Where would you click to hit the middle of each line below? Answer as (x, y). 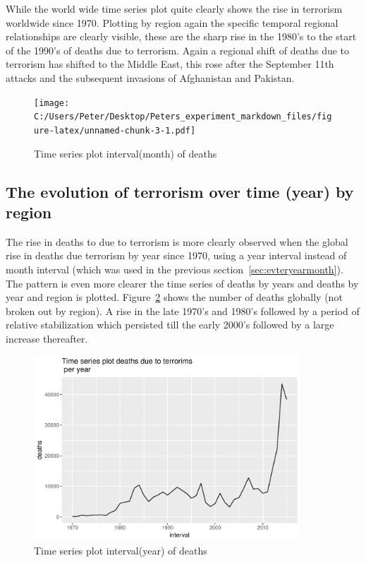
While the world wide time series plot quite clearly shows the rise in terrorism (174, 8)
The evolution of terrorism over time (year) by (180, 191)
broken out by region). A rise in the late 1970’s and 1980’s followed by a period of (183, 310)
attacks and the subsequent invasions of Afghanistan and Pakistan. (150, 77)
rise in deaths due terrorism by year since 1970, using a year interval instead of (176, 255)
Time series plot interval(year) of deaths (121, 550)
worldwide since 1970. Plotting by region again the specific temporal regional (172, 22)
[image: (52, 103)
